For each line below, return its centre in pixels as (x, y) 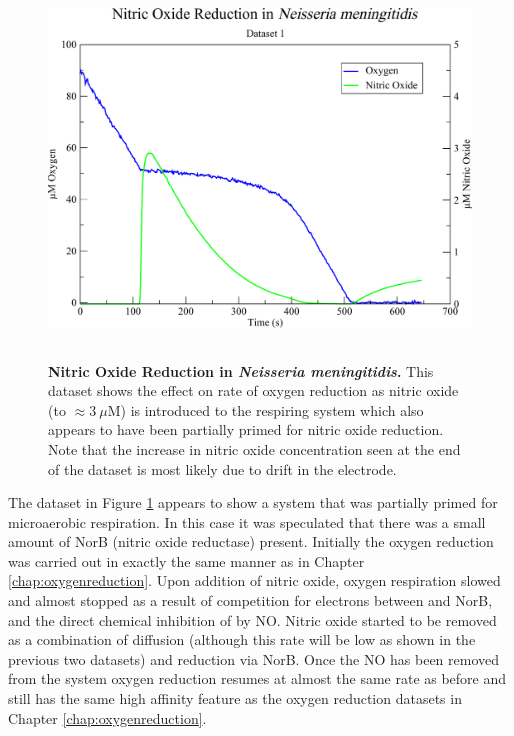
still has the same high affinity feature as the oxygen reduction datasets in (235, 698)
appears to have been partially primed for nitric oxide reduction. (246, 429)
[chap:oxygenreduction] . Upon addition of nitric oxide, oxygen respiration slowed (254, 580)
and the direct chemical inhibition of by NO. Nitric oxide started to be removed (252, 619)
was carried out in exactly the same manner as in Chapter (186, 560)
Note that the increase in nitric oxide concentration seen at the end (254, 448)
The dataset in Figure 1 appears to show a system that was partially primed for (253, 502)
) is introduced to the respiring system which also (272, 409)
